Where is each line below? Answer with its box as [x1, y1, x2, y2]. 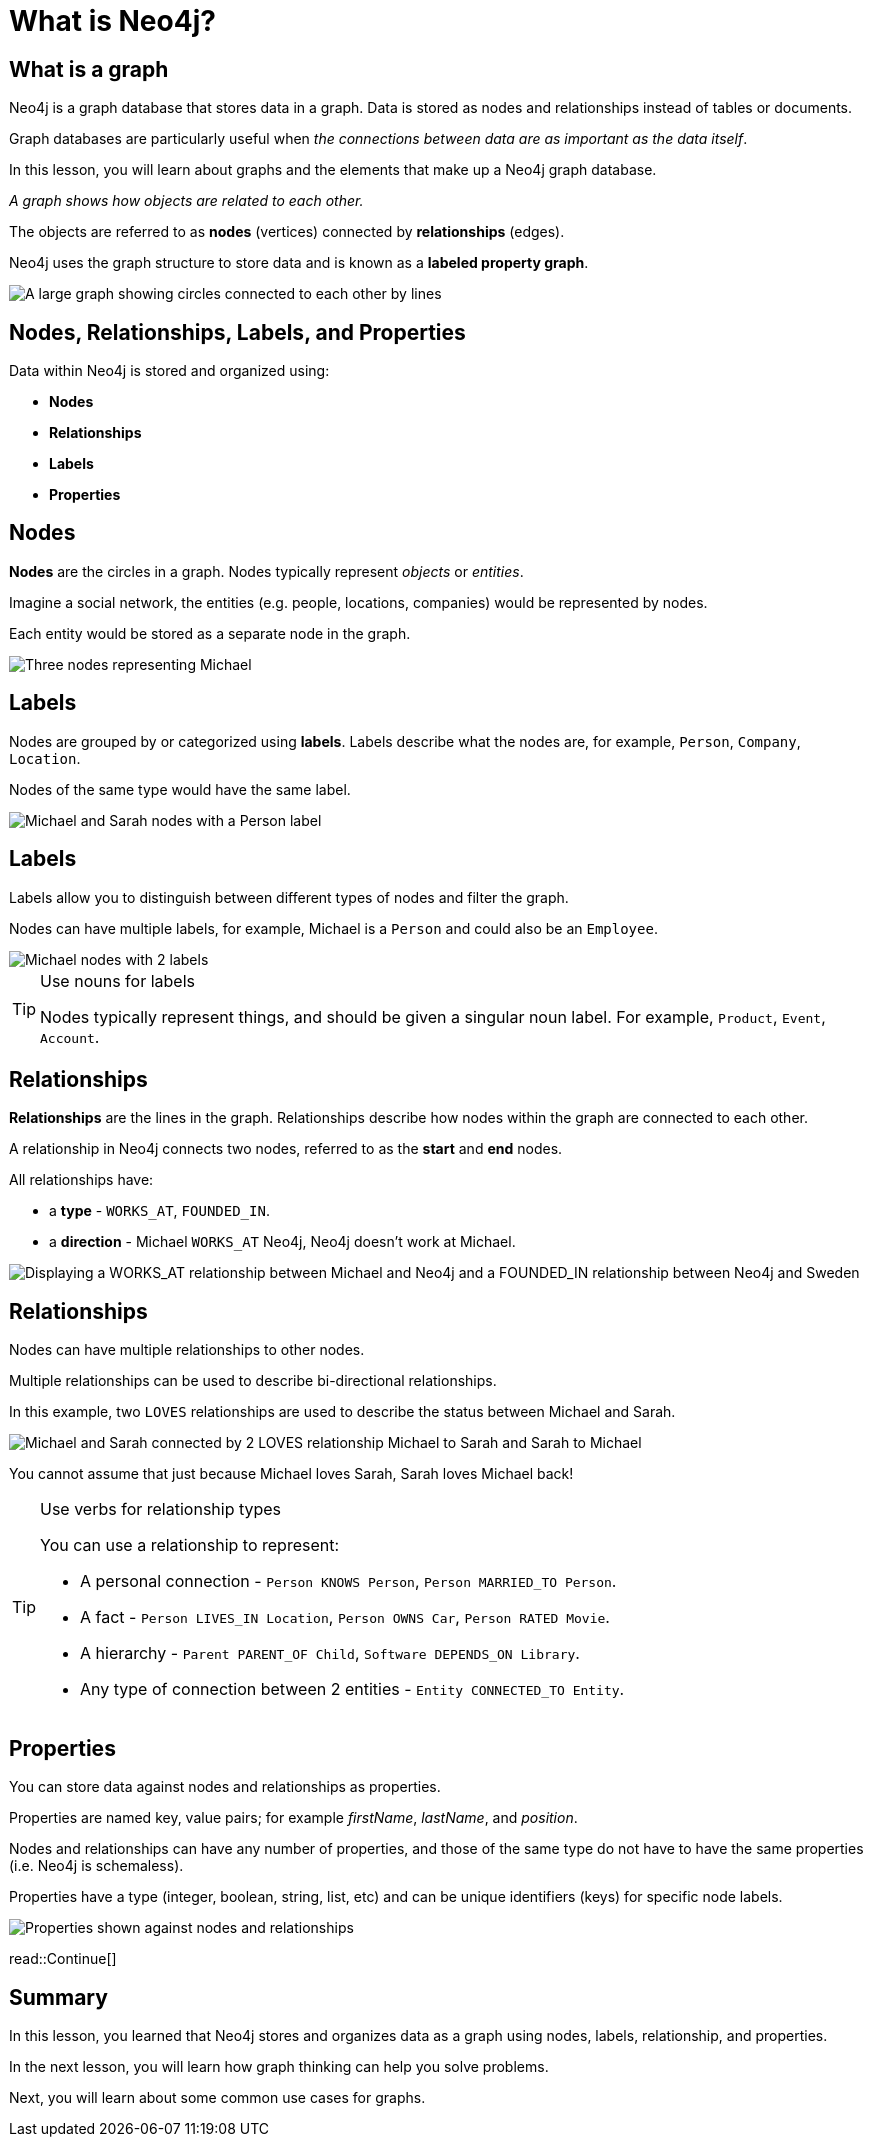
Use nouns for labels [40, 970, 195, 991]
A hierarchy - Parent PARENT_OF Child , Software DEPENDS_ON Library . [80, 1643, 580, 1664]
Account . [40, 1026, 100, 1047]
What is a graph [9, 56, 169, 82]
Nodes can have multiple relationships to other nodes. [9, 1341, 365, 1359]
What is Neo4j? [9, 4, 216, 38]
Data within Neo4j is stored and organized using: [9, 362, 330, 380]
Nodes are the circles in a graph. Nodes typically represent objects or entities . [9, 562, 524, 580]
